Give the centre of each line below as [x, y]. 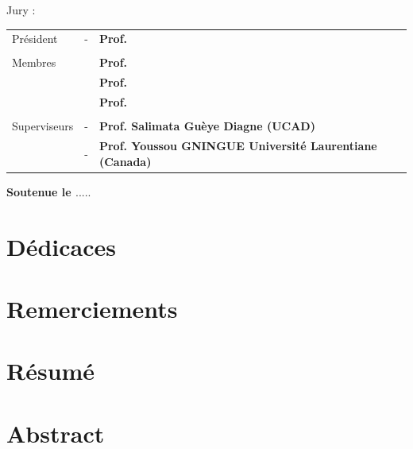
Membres [34, 62]
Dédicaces [62, 246]
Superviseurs [43, 126]
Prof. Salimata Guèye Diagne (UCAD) [207, 126]
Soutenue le [39, 191]
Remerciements [92, 308]
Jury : [21, 10]
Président [35, 39]
